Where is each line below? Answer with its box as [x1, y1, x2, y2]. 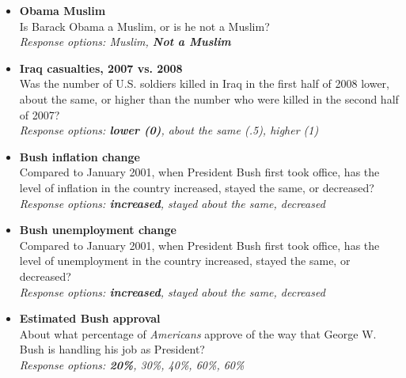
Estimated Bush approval [19, 310, 161, 327]
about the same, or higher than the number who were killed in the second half [19, 90, 399, 107]
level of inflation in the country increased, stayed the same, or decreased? [19, 179, 374, 195]
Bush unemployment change [19, 221, 176, 238]
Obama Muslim [19, 2, 106, 18]
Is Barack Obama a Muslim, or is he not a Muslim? [19, 17, 270, 34]
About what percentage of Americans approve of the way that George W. [19, 325, 377, 342]
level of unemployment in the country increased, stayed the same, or [19, 252, 351, 269]
